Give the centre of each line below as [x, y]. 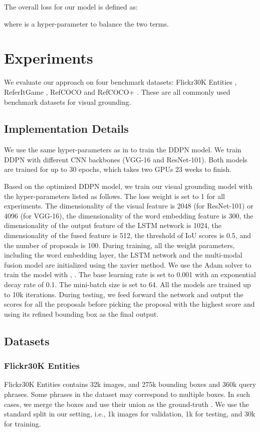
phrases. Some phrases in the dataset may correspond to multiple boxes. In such [127, 394]
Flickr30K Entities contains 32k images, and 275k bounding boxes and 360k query [130, 384]
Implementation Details [66, 129]
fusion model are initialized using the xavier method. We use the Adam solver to [128, 264]
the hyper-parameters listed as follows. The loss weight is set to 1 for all [114, 196]
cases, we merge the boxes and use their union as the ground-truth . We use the [127, 404]
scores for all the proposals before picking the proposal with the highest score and [129, 304]
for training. [23, 423]
